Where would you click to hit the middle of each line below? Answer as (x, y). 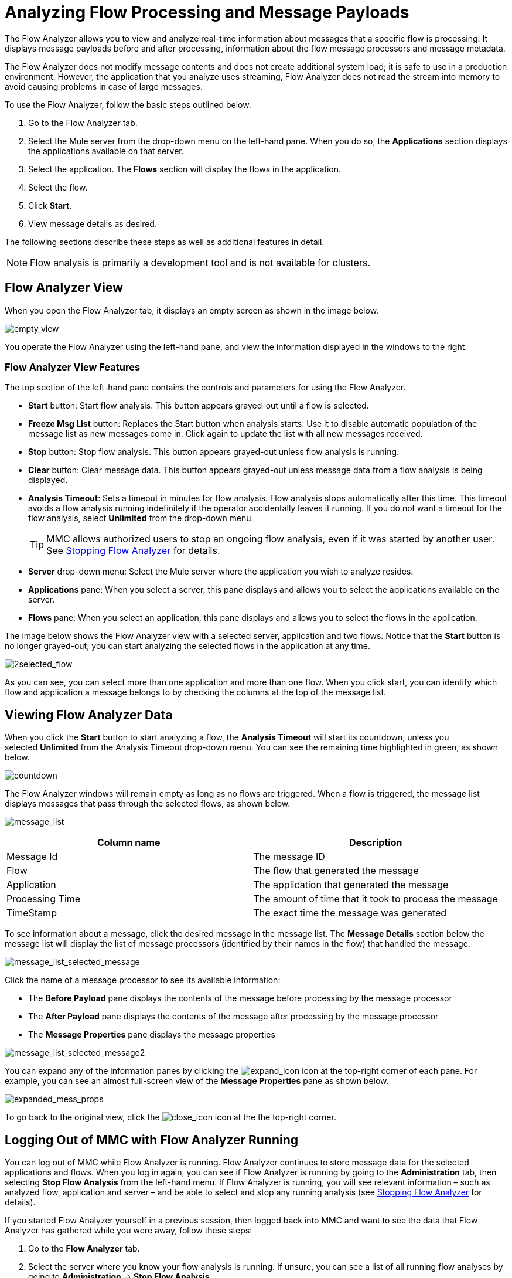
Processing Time (44, 899)
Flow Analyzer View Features (73, 367)
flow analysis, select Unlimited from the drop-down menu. (141, 518)
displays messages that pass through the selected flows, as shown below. (148, 804)
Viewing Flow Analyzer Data (89, 715)
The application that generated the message (351, 885)
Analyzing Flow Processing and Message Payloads (207, 12)
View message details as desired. (93, 223)
